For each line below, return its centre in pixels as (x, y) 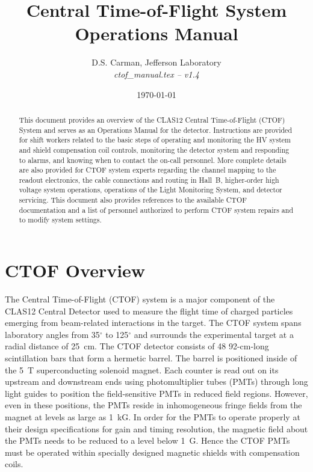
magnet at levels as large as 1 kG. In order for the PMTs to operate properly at (153, 416)
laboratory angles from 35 (52, 334)
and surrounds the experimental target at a (214, 334)
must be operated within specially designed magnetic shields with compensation (152, 452)
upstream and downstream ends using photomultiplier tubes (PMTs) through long (156, 382)
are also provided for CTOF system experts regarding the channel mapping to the (147, 170)
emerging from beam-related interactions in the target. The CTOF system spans (153, 323)
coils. (14, 464)
